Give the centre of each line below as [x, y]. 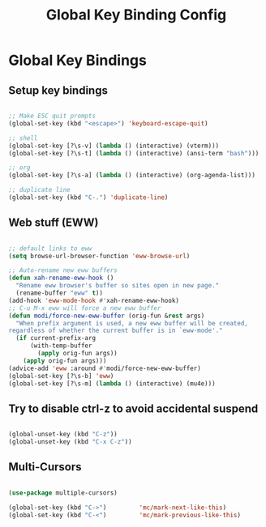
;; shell [23, 138]
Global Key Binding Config [136, 15]
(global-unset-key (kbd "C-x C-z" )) [70, 442]
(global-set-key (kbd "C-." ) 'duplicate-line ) [88, 198]
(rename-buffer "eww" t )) [60, 293]
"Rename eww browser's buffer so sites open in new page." [118, 286]
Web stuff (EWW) [54, 223]
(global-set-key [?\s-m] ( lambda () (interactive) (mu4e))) [112, 383]
